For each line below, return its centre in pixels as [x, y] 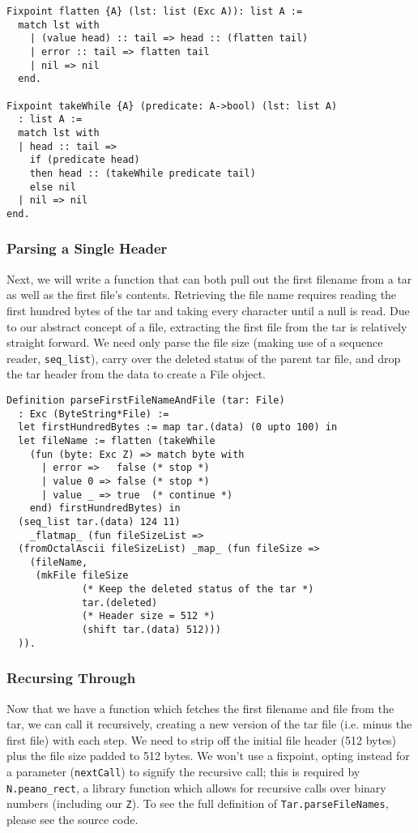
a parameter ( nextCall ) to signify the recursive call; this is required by [183, 771]
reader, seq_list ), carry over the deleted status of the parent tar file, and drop [204, 358]
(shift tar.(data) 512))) [151, 630]
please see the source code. [73, 819]
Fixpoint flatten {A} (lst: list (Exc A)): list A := [155, 11]
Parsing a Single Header [87, 248]
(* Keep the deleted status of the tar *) [198, 590]
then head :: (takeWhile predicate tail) [143, 173]
